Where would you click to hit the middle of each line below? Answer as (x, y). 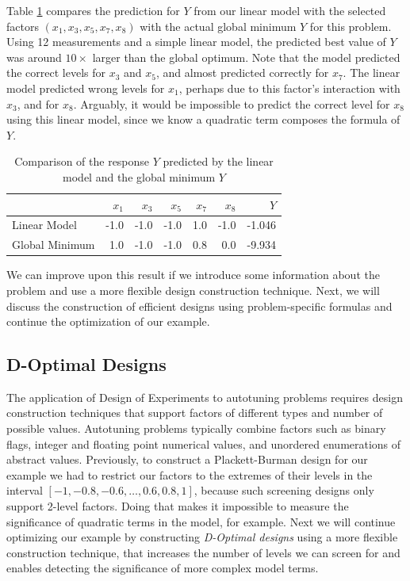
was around (34, 57)
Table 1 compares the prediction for (93, 10)
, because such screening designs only (284, 490)
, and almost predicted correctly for (242, 73)
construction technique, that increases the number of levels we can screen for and (203, 552)
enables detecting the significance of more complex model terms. (163, 568)
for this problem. (351, 26)
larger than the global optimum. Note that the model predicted (246, 57)
